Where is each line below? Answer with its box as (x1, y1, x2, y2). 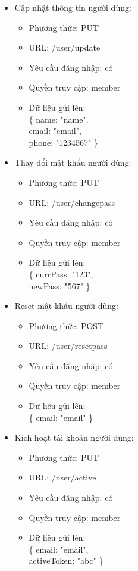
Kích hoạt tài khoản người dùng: (14, 431, 134, 444)
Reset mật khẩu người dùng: (14, 299, 118, 312)
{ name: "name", (29, 113, 89, 125)
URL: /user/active (29, 471, 96, 483)
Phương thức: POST (29, 319, 104, 332)
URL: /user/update (29, 41, 101, 54)
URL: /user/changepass (29, 196, 115, 208)
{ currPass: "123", (29, 267, 93, 280)
